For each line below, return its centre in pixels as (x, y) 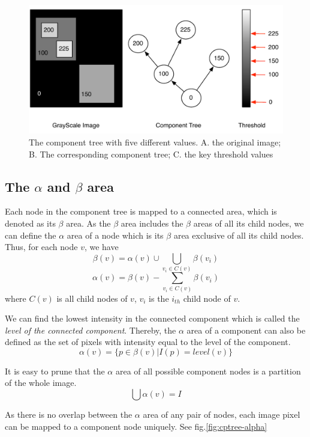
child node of (207, 298)
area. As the (88, 223)
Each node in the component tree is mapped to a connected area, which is (141, 211)
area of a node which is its (115, 235)
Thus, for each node (41, 247)
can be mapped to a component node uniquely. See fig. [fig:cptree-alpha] (136, 426)
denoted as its (30, 223)
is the (159, 298)
